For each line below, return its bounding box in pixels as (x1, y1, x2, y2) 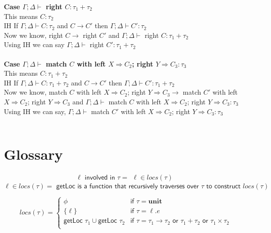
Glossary (4, 144, 63, 164)
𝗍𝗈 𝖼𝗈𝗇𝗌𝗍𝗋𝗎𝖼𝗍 (206, 183, 241, 190)
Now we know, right (4, 30, 63, 40)
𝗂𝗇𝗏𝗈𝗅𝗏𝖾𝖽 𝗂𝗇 (85, 174, 115, 181)
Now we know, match (4, 87, 67, 97)
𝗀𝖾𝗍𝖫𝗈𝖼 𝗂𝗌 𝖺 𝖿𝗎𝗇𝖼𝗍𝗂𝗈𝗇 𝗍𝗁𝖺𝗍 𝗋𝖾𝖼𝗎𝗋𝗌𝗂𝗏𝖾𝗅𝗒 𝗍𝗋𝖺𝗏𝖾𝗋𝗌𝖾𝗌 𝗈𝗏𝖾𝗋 (56, 183, 199, 190)
